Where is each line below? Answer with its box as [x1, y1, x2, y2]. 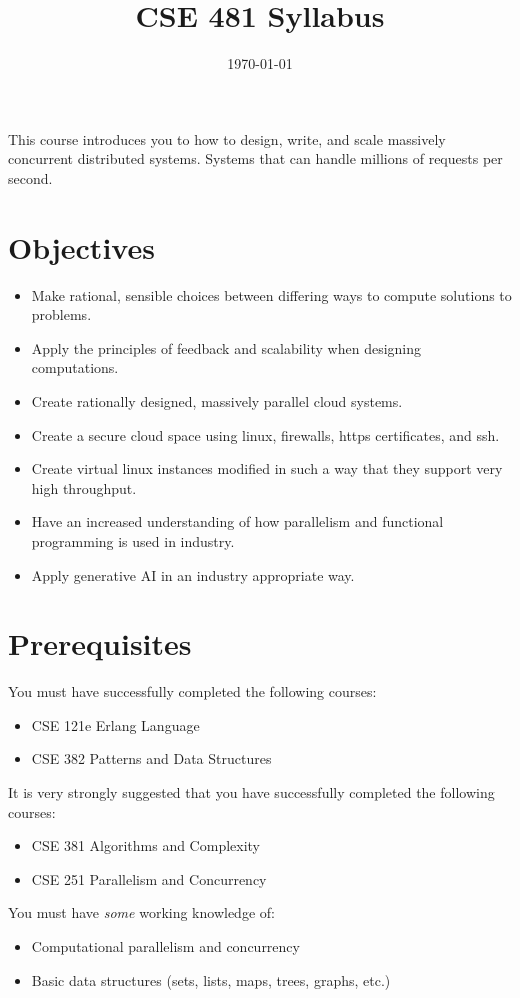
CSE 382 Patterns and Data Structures [31, 748, 272, 769]
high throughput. [31, 477, 137, 498]
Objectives [8, 226, 155, 267]
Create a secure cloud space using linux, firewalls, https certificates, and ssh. [31, 424, 500, 445]
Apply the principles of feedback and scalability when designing [31, 337, 421, 358]
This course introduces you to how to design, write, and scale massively [8, 128, 446, 149]
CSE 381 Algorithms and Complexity [31, 835, 261, 856]
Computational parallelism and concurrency [31, 936, 300, 957]
